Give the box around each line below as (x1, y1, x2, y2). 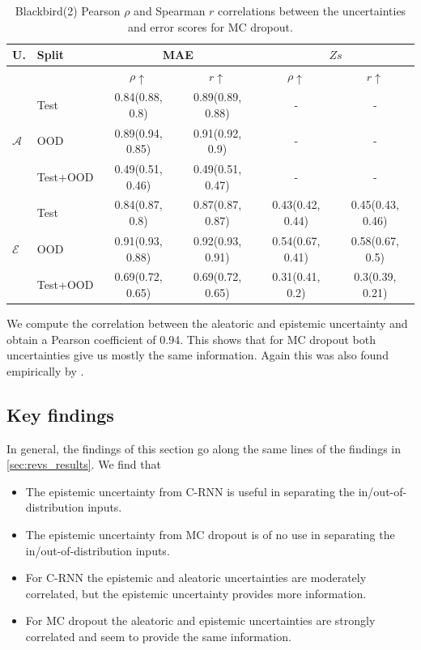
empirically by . (6, 362, 84, 379)
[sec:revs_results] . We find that (6, 456, 161, 473)
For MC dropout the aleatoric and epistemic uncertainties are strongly (25, 612, 376, 629)
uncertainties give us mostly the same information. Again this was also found (6, 346, 389, 363)
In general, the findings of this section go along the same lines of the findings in (6, 440, 402, 457)
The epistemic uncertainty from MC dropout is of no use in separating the (25, 526, 395, 542)
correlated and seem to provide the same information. (25, 627, 291, 644)
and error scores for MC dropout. (128, 18, 293, 35)
